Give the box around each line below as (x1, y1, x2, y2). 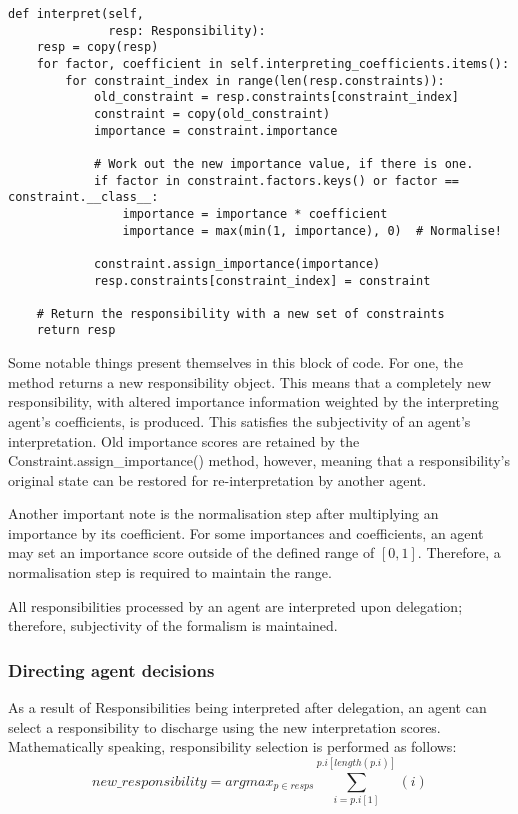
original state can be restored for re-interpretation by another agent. (8, 469, 427, 490)
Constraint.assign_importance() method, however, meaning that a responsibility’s (8, 450, 510, 471)
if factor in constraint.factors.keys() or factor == (93, 173, 460, 188)
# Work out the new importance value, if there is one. (93, 156, 474, 171)
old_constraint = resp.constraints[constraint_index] (93, 90, 460, 105)
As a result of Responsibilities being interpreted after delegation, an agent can (8, 697, 487, 718)
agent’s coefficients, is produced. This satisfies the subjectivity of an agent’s (8, 410, 471, 431)
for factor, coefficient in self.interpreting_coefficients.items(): (36, 56, 510, 71)
